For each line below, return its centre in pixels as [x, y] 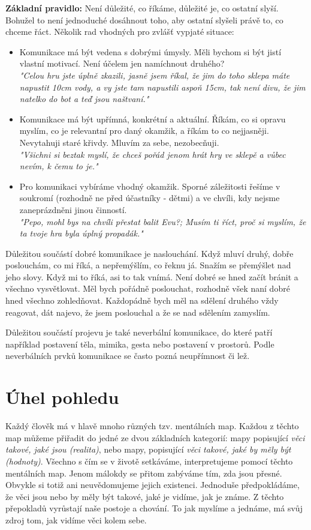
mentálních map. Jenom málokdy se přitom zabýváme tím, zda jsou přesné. [144, 473]
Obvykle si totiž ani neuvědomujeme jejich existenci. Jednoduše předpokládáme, [153, 485]
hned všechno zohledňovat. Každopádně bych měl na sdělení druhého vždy [142, 300]
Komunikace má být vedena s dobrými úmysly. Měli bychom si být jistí [150, 51]
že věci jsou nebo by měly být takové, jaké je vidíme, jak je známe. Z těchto [145, 496]
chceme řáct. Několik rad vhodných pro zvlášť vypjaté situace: [120, 32]
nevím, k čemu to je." [59, 166]
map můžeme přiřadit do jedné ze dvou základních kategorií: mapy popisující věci [155, 437]
